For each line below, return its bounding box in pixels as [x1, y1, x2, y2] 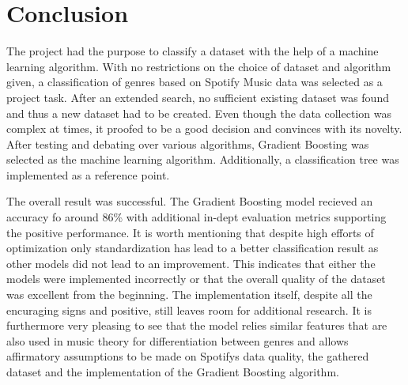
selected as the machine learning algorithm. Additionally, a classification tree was [6, 151, 399, 168]
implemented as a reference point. [6, 166, 170, 183]
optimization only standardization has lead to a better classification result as [6, 240, 379, 256]
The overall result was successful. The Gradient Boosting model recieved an [6, 193, 373, 209]
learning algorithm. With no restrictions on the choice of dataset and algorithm [6, 58, 391, 74]
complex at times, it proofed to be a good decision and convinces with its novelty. [6, 120, 402, 137]
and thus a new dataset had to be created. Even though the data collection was [6, 104, 391, 121]
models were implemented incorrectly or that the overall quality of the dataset [6, 270, 386, 287]
